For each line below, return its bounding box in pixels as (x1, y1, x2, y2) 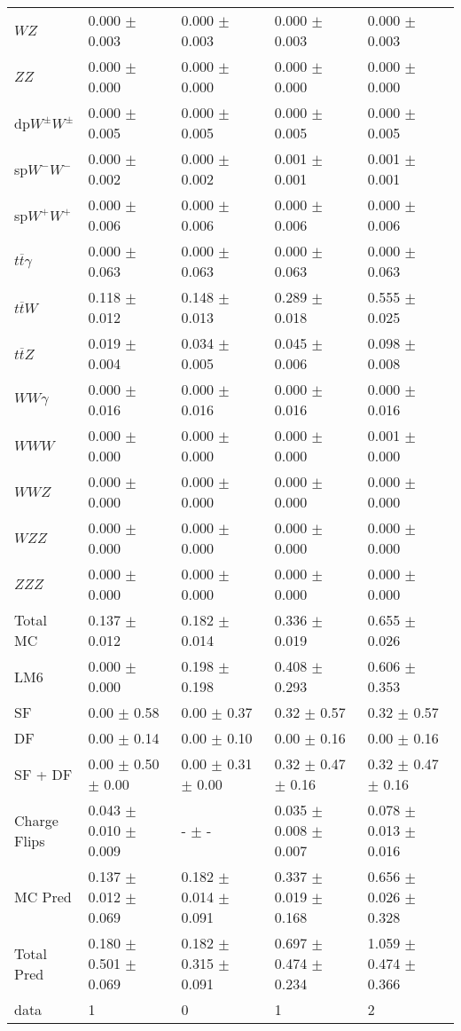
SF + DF (14, 763, 73, 784)
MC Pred (14, 886, 72, 907)
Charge (14, 809, 59, 830)
